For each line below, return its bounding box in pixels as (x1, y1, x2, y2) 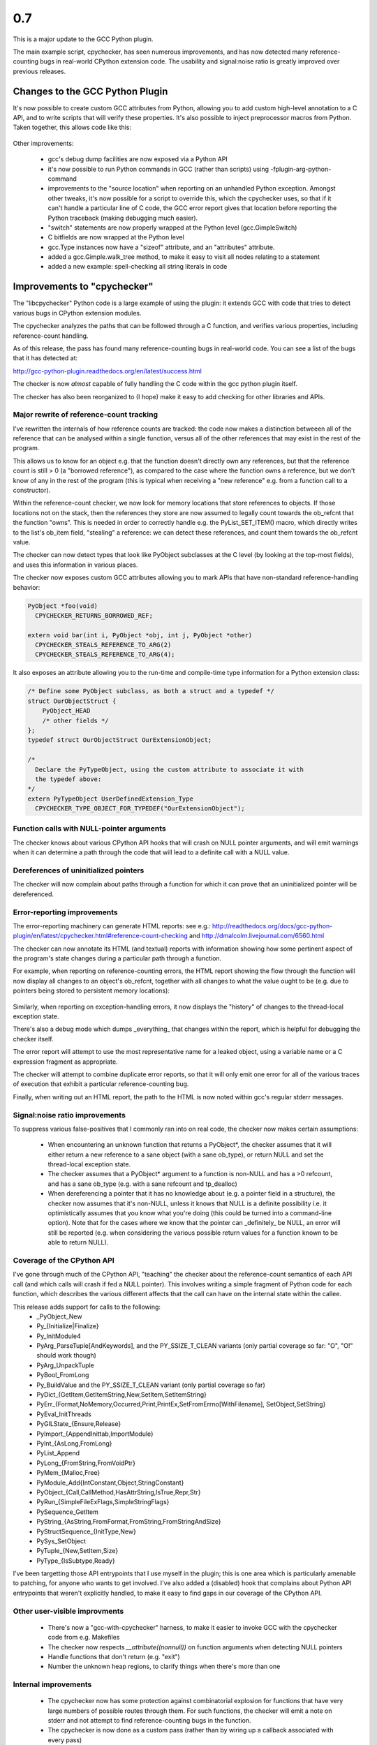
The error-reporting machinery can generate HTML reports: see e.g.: (13, 921, 211, 930)
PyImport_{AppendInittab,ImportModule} (36, 1430, 154, 1438)
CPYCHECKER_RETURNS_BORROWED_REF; (35, 611, 154, 619)
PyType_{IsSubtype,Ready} (36, 1557, 115, 1565)
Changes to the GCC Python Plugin (13, 85, 168, 97)
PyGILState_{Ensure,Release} (36, 1420, 121, 1428)
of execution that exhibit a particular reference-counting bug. (13, 1080, 189, 1088)
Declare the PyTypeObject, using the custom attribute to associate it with (35, 765, 304, 773)
